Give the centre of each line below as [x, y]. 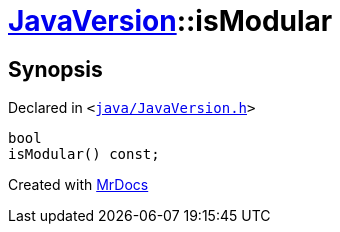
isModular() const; [84, 154]
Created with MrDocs [78, 185]
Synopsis [55, 69]
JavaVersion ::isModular [170, 21]
